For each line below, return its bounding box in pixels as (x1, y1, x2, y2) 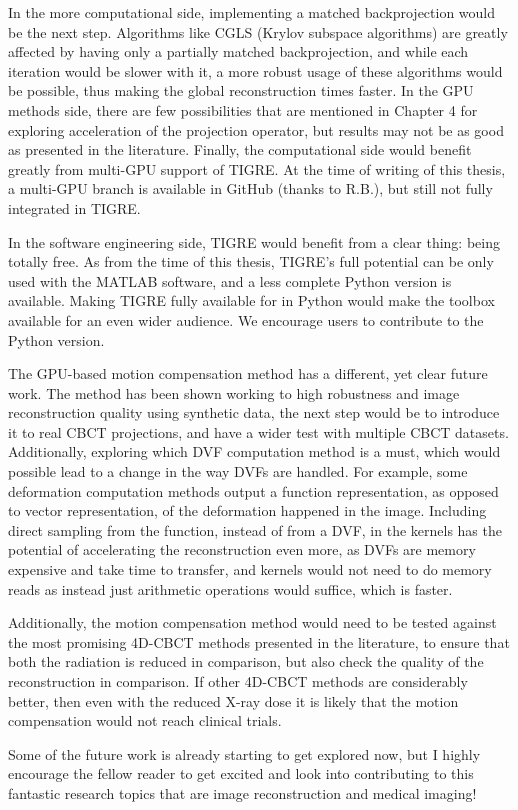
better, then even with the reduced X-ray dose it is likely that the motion (8, 690, 459, 711)
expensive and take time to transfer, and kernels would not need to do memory (8, 559, 492, 580)
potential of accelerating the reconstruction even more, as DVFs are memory (8, 539, 476, 560)
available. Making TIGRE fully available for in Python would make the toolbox (8, 290, 495, 311)
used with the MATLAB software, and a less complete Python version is (8, 270, 452, 291)
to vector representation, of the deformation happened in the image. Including (8, 500, 487, 521)
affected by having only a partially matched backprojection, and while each (8, 41, 469, 62)
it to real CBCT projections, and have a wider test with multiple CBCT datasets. (8, 421, 509, 442)
